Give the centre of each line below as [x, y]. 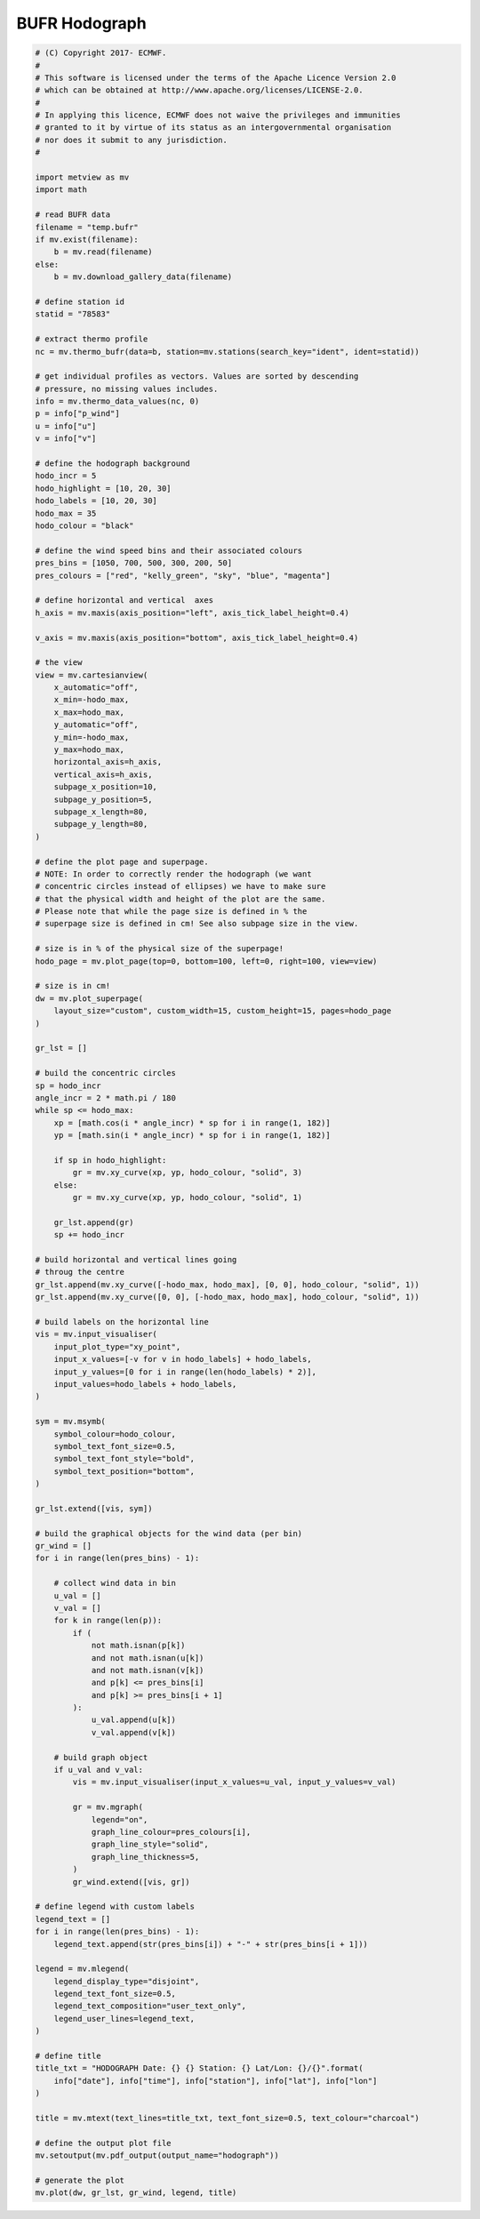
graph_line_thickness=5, [145, 1857]
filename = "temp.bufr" [87, 227]
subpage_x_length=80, [101, 812]
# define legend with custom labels [115, 1907]
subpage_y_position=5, [103, 799]
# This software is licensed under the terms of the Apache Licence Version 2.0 [216, 77]
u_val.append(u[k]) [134, 1720]
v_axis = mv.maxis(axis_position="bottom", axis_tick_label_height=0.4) [197, 637]
